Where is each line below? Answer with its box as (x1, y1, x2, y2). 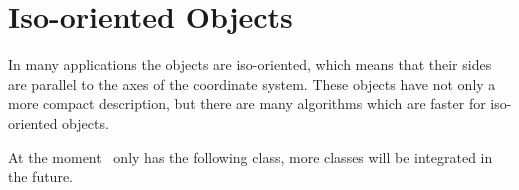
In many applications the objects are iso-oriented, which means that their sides (8, 54, 492, 75)
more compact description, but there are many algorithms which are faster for (8, 93, 486, 114)
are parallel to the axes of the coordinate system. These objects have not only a (8, 73, 496, 94)
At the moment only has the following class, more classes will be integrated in (8, 146, 493, 167)
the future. (8, 166, 74, 187)
